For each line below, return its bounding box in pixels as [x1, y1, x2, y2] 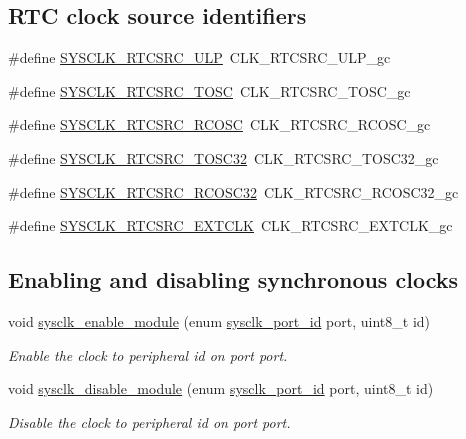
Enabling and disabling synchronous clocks [8, 264, 458, 295]
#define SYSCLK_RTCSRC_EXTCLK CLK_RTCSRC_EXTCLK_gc [8, 215, 453, 236]
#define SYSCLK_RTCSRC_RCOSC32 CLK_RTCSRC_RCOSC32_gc [8, 181, 459, 202]
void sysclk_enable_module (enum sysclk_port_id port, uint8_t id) [8, 310, 431, 331]
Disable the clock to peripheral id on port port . [8, 411, 291, 432]
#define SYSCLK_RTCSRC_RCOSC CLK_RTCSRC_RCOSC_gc [8, 114, 431, 135]
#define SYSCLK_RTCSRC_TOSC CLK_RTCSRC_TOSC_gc [8, 80, 411, 101]
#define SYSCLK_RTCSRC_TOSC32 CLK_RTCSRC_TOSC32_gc [8, 147, 439, 168]
